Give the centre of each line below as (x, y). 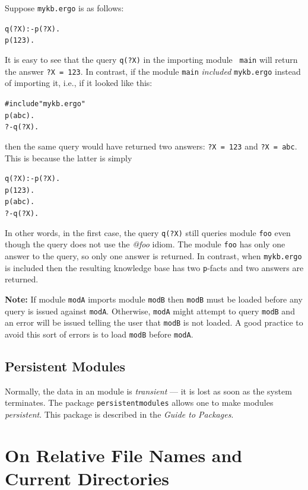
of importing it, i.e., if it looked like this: (79, 83)
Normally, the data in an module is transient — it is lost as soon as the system (148, 391)
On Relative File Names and (124, 455)
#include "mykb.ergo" (45, 104)
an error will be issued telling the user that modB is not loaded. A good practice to (154, 322)
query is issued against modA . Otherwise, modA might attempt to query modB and (150, 311)
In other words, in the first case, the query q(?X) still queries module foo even (148, 232)
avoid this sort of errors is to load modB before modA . (99, 334)
